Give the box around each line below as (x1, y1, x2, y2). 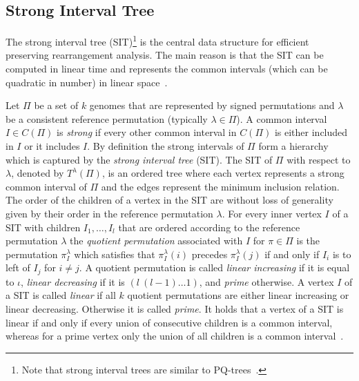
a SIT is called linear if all (6, 288, 116, 302)
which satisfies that (74, 246, 155, 261)
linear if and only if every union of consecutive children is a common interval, (6, 315, 333, 329)
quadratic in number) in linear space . (6, 75, 168, 89)
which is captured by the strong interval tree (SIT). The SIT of (6, 152, 273, 166)
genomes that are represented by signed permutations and (89, 98, 335, 113)
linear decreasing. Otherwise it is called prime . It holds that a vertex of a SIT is (6, 302, 344, 315)
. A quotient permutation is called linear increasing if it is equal (79, 260, 350, 275)
